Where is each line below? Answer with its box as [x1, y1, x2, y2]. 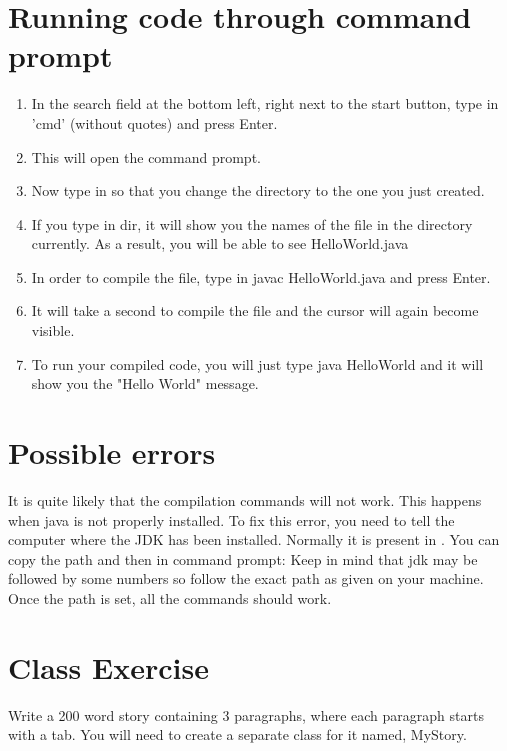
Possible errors [8, 432, 216, 473]
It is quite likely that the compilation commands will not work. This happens [8, 489, 482, 510]
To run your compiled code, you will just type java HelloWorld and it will [31, 353, 484, 374]
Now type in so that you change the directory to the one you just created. [31, 180, 485, 201]
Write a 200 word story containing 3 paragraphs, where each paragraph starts [8, 704, 484, 725]
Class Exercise [8, 646, 209, 687]
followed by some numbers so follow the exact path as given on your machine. [8, 568, 484, 589]
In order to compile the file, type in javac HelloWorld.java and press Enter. [31, 266, 491, 287]
